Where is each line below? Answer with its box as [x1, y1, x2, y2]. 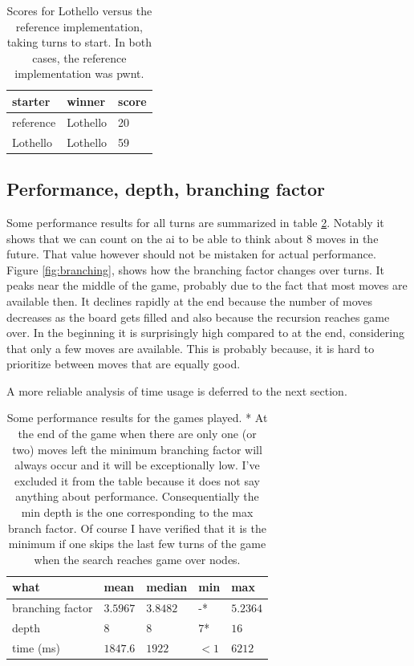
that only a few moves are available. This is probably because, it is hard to [6, 339, 375, 356]
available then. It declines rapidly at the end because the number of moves [6, 292, 373, 309]
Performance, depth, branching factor [6, 177, 326, 201]
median [146, 579, 188, 595]
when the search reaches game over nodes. [34, 550, 241, 567]
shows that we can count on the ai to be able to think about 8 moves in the [6, 229, 379, 246]
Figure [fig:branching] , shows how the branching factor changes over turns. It [6, 261, 384, 278]
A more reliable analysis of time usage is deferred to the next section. [6, 382, 347, 399]
